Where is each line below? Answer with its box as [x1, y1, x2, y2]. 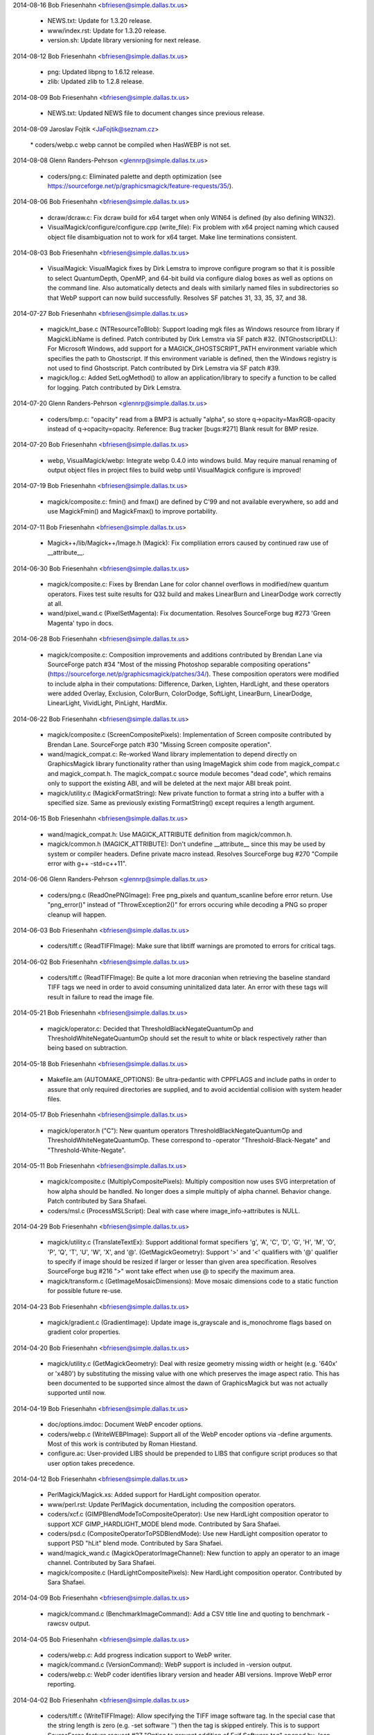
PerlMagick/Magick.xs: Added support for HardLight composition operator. [47, 1491, 261, 1499]
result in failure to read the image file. [47, 992, 154, 1001]
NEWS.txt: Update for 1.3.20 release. [47, 17, 152, 25]
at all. [47, 599, 64, 607]
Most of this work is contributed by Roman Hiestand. [47, 1439, 197, 1448]
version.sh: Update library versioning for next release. [47, 36, 201, 44]
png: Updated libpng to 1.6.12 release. [47, 67, 155, 76]
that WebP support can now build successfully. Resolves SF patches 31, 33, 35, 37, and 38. [47, 294, 308, 302]
